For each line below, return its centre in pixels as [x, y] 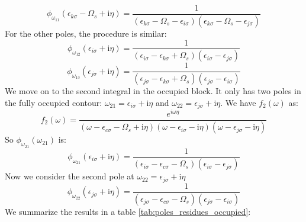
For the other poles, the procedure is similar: [86, 33]
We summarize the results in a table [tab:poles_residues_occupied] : [128, 211]
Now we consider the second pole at [70, 176]
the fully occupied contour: [54, 102]
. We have [238, 102]
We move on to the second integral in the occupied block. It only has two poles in [153, 91]
